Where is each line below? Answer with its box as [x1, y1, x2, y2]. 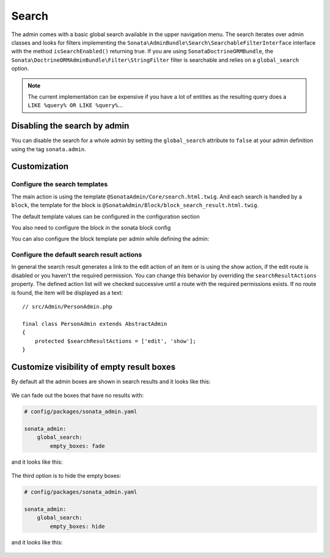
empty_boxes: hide [50, 522, 105, 530]
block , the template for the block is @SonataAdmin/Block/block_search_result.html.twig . [11, 202, 259, 209]
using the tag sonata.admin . [11, 145, 87, 153]
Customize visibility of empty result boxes [11, 361, 176, 372]
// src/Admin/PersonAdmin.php [22, 303, 113, 310]
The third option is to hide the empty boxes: [11, 472, 122, 480]
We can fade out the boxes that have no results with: [11, 392, 144, 399]
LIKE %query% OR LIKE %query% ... [28, 102, 123, 109]
